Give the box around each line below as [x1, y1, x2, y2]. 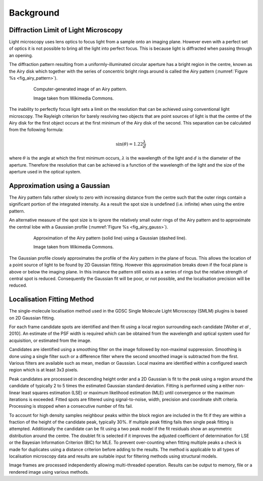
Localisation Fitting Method [9, 295, 94, 304]
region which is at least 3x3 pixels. [9, 367, 78, 373]
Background [9, 7, 59, 18]
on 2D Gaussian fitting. [9, 315, 56, 321]
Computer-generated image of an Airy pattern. [33, 86, 127, 92]
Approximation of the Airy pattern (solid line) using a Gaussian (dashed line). [33, 235, 187, 241]
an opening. [9, 52, 33, 58]
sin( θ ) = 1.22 [115, 141, 143, 146]
